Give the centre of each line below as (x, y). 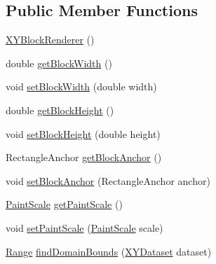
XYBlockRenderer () (50, 40)
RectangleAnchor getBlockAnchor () (84, 157)
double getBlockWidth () (59, 63)
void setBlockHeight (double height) (83, 133)
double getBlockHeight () (60, 110)
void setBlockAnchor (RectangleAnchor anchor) (108, 180)
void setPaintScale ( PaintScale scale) (85, 227)
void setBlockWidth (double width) (81, 86)
